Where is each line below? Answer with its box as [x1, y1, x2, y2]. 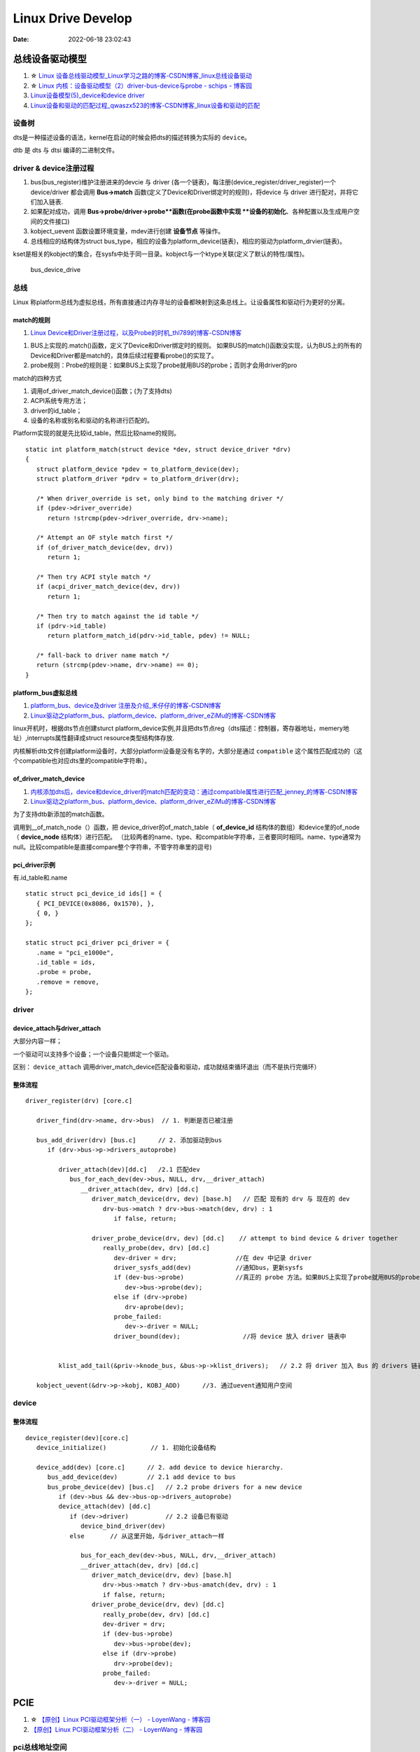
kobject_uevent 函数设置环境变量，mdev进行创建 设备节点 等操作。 [30, 227, 225, 235]
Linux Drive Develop [13, 11, 132, 26]
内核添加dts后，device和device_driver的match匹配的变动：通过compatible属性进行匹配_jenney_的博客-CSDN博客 [30, 787, 358, 795]
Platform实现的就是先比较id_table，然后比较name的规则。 [13, 429, 180, 437]
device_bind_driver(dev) [80, 1522, 166, 1531]
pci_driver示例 [13, 861, 56, 869]
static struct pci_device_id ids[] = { [25, 890, 162, 898]
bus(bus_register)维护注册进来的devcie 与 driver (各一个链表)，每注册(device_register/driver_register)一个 [30, 178, 336, 186]
